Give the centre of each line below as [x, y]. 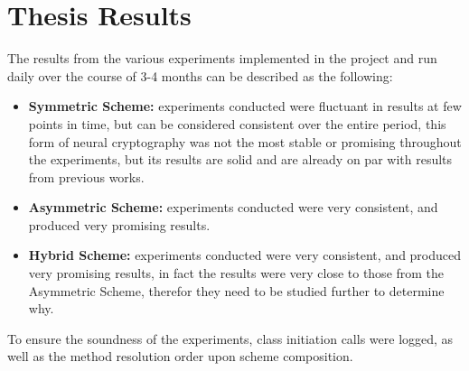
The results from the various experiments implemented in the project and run [222, 58]
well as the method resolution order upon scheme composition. [180, 356]
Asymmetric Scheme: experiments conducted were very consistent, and [233, 207]
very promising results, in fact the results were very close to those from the [236, 273]
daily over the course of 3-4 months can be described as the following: [200, 75]
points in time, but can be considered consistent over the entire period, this [237, 123]
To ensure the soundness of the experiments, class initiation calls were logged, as [230, 338]
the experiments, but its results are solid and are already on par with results [240, 159]
